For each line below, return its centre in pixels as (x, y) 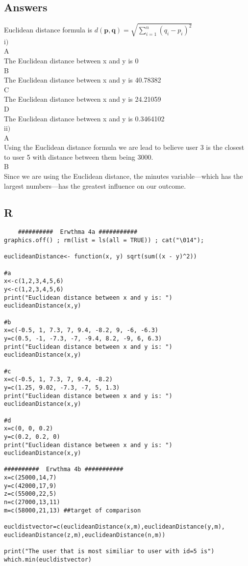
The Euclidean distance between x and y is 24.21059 (83, 99)
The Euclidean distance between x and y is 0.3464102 (84, 118)
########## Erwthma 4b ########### (64, 469)
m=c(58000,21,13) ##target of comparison (73, 510)
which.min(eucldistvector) (48, 559)
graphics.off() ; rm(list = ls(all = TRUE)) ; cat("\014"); (104, 241)
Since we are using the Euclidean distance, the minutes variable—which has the (124, 176)
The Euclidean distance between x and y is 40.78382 (83, 80)
